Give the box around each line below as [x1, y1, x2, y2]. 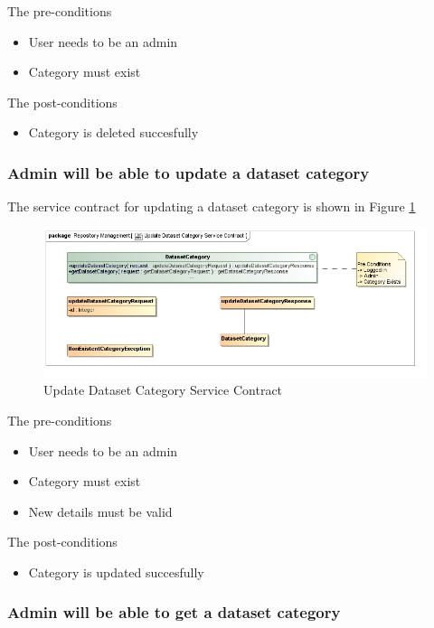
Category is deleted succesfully [28, 123, 199, 142]
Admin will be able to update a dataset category [7, 161, 370, 183]
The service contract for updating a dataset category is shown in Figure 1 [7, 197, 416, 216]
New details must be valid [28, 501, 173, 520]
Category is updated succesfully [28, 562, 204, 581]
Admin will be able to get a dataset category [7, 601, 341, 623]
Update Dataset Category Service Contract [43, 380, 283, 399]
